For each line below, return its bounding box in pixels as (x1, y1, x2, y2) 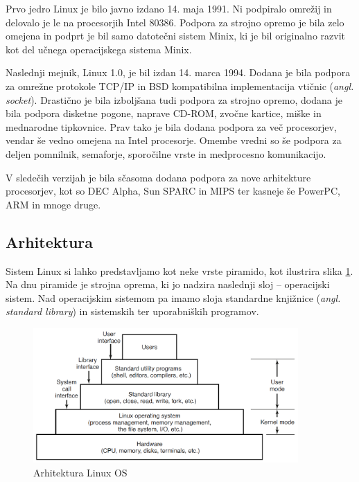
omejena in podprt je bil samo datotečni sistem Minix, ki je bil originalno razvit (6, 28, 345, 43)
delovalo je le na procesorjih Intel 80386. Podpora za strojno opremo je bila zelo (6, 15, 344, 29)
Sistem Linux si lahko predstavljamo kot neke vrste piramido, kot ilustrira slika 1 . (6, 263, 353, 278)
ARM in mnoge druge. (6, 197, 101, 211)
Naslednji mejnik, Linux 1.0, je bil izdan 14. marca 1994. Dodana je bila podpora (6, 65, 351, 80)
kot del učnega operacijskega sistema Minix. (6, 42, 192, 56)
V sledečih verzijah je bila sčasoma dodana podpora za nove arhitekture (6, 170, 311, 184)
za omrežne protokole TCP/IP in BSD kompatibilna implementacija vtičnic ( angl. (6, 78, 354, 93)
